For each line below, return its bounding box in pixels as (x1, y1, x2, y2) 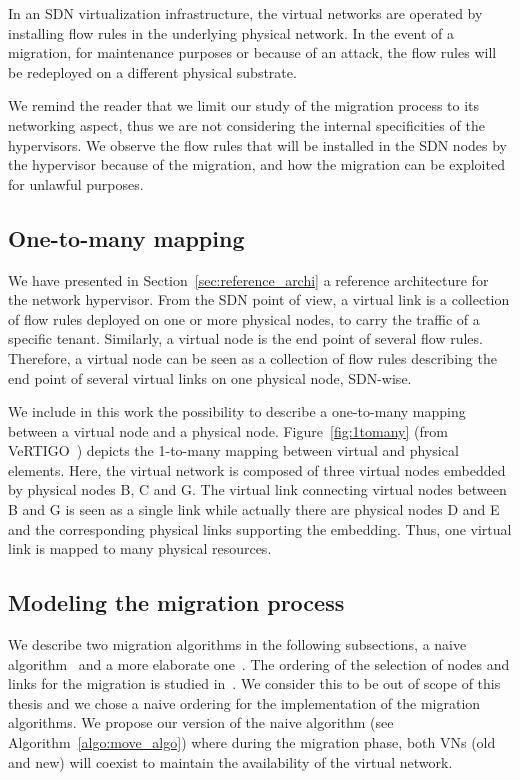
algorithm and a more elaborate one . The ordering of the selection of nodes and (8, 653, 510, 674)
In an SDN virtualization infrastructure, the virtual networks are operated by (8, 3, 483, 23)
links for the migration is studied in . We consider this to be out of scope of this (8, 673, 501, 694)
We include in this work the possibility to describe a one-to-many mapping (8, 401, 466, 422)
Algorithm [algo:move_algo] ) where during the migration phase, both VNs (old (8, 732, 496, 753)
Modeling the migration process (8, 587, 345, 618)
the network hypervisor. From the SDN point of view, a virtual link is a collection (8, 289, 510, 310)
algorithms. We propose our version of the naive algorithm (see (8, 712, 394, 733)
